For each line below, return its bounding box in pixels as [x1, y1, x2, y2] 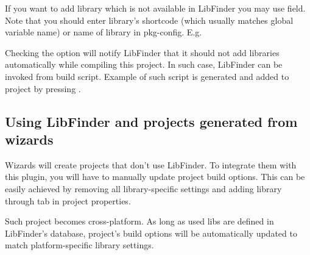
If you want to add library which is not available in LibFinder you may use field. [5, 2, 306, 14]
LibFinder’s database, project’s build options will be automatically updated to [5, 226, 297, 239]
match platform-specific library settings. [5, 239, 154, 251]
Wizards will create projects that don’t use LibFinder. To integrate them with [5, 158, 297, 171]
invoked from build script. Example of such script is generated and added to [5, 70, 289, 82]
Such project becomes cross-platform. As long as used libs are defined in [5, 215, 274, 228]
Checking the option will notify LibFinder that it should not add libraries [5, 46, 280, 59]
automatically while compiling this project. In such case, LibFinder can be [5, 58, 283, 71]
